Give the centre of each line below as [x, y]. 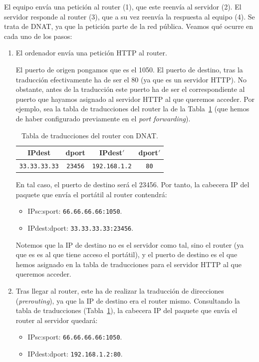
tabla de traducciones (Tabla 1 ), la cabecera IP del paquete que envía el [127, 310]
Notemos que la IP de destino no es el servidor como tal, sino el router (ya [130, 244]
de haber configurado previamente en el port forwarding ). [103, 118]
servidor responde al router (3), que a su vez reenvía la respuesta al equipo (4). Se [129, 16]
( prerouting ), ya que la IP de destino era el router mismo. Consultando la [128, 300]
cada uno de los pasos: [38, 36]
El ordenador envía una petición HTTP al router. [91, 53]
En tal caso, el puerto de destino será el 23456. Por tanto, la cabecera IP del [132, 184]
